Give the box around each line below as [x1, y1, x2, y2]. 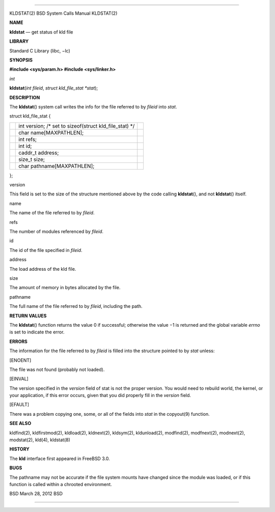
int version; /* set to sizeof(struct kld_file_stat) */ [18, 122, 135, 129]
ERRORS [9, 338, 28, 345]
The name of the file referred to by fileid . [9, 210, 95, 216]
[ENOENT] [9, 357, 32, 363]
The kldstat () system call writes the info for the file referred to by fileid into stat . [9, 103, 177, 109]
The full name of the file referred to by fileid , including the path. [9, 303, 143, 309]
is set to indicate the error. [9, 329, 65, 335]
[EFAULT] [9, 402, 30, 408]
